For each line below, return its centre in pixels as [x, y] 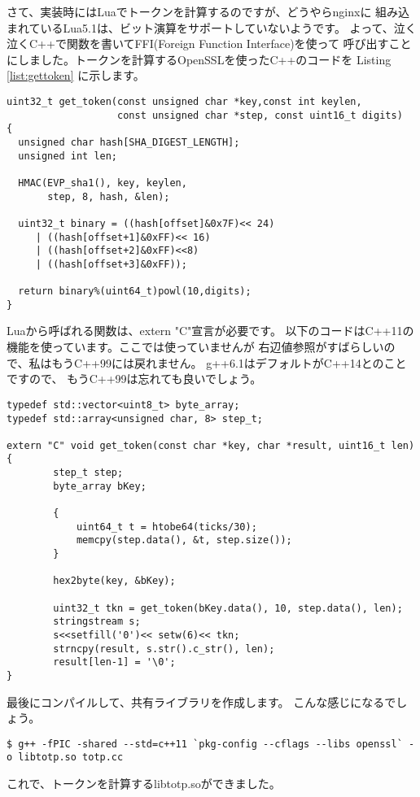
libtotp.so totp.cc [71, 758]
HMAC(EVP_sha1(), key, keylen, [103, 183]
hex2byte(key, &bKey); [114, 581]
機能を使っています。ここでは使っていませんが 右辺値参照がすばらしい [195, 347]
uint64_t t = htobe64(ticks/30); [166, 527]
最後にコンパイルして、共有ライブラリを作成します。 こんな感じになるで [201, 701]
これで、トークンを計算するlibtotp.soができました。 [144, 784]
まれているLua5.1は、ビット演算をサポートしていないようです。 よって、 [200, 27]
